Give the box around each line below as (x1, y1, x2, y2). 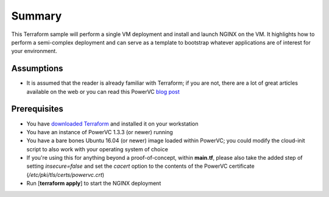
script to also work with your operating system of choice (26, 145, 169, 152)
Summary (11, 9, 62, 23)
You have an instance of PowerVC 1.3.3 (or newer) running (26, 128, 173, 135)
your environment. (11, 48, 57, 55)
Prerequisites (11, 104, 63, 114)
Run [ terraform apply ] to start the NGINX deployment (26, 180, 161, 187)
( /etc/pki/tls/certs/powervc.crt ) (26, 171, 105, 178)
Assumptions (11, 63, 63, 74)
